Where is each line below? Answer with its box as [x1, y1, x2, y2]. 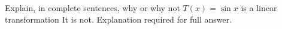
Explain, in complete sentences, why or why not [5, 2, 180, 13]
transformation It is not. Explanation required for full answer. [5, 13, 232, 25]
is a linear [241, 2, 277, 13]
